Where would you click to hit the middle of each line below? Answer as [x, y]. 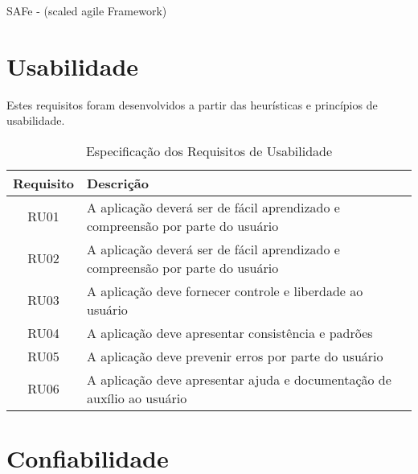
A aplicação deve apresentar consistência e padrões [230, 332]
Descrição [118, 183]
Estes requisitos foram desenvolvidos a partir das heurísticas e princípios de [192, 104]
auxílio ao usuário [137, 398]
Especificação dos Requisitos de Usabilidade [209, 150]
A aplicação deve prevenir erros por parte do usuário [235, 356]
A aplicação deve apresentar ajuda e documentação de [239, 379]
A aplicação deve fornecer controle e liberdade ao [225, 291]
